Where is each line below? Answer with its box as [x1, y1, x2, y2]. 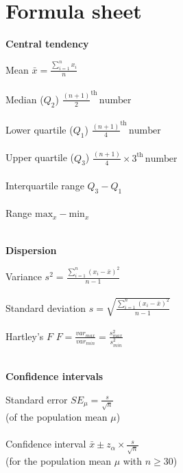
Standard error [5, 392, 68, 406]
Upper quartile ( [5, 150, 75, 165]
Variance [5, 269, 42, 284]
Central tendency [5, 36, 89, 51]
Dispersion [5, 242, 57, 257]
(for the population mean [5, 454, 112, 467]
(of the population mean [5, 409, 108, 423]
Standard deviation [5, 300, 86, 315]
